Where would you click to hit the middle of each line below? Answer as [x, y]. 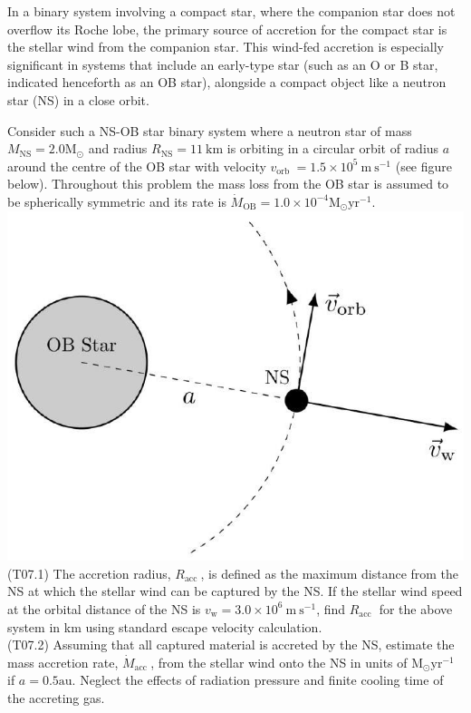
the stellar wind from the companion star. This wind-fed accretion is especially [226, 47]
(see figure [424, 166]
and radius [118, 148]
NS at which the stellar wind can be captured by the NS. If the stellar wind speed [235, 591]
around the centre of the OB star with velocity [137, 166]
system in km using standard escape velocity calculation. [165, 626]
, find [331, 608]
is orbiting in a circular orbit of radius [333, 148]
